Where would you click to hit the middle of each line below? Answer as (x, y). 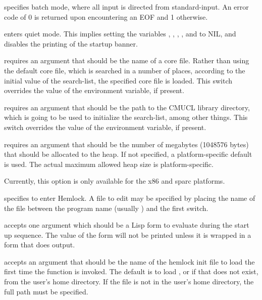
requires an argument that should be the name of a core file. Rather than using (127, 60)
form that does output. (40, 245)
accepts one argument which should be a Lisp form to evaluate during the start (127, 225)
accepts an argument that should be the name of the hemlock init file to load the (129, 261)
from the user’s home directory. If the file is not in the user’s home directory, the (129, 282)
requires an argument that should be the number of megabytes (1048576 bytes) (126, 144)
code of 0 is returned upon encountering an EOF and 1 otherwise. (106, 16)
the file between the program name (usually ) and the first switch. (106, 208)
